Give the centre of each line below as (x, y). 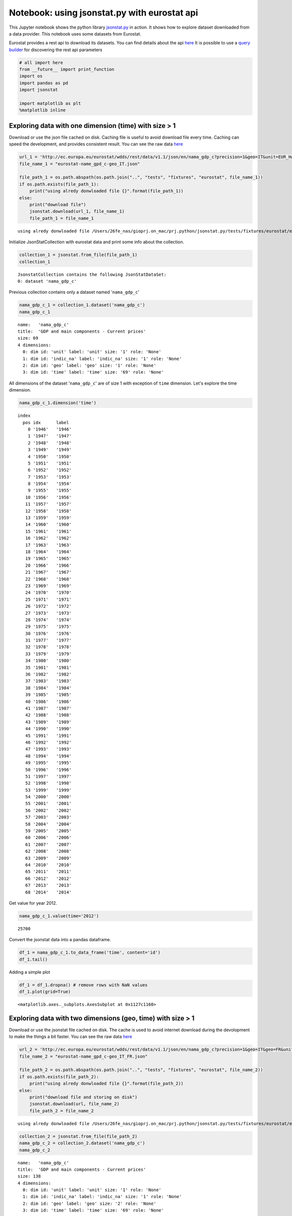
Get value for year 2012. (33, 903)
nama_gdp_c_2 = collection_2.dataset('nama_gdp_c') (82, 1143)
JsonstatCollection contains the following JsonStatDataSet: (92, 274)
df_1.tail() (34, 959)
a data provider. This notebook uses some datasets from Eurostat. (75, 34)
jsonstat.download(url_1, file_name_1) (77, 211)
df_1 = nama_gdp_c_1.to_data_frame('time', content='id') (90, 953)
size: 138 (29, 1176)
